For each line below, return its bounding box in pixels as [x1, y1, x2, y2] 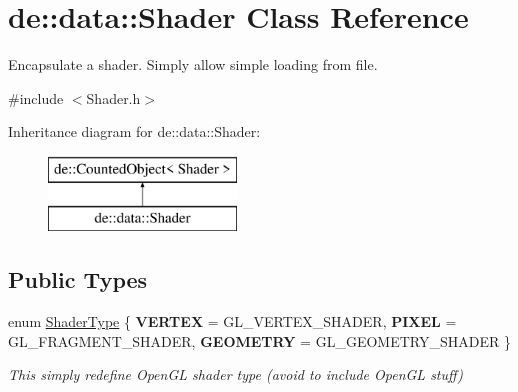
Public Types [8, 264, 148, 295]
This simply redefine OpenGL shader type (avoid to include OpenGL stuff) [8, 364, 464, 385]
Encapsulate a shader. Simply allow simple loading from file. [8, 54, 378, 75]
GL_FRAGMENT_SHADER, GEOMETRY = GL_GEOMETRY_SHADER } [8, 330, 511, 351]
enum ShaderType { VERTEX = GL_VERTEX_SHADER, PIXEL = [8, 311, 457, 332]
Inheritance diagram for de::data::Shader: [8, 121, 261, 142]
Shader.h [86, 87, 141, 108]
